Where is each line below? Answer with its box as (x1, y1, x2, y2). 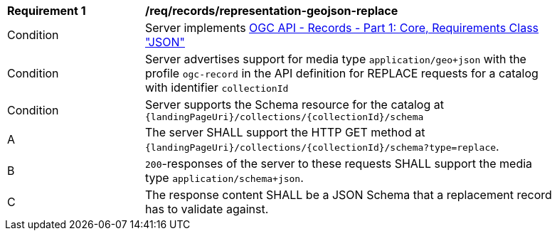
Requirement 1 (7, 4, 86, 18)
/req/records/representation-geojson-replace (145, 4, 398, 18)
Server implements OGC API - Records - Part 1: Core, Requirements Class (145, 21, 539, 35)
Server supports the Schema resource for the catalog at (145, 97, 444, 112)
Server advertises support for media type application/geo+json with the (145, 52, 526, 66)
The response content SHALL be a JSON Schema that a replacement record (145, 188, 552, 202)
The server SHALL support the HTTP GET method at (145, 125, 425, 139)
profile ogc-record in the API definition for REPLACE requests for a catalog (145, 66, 539, 80)
